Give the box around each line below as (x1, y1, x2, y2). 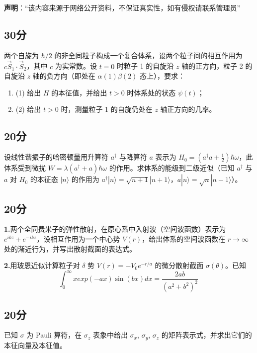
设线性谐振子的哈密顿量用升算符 (4, 152, 108, 162)
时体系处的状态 (127, 87, 176, 97)
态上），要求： (140, 71, 185, 81)
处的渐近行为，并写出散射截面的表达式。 (4, 243, 136, 254)
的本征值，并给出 (51, 87, 107, 97)
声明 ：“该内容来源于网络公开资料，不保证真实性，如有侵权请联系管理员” (4, 2, 241, 12)
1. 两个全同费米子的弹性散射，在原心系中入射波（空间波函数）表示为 (4, 224, 226, 234)
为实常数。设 (55, 61, 97, 71)
